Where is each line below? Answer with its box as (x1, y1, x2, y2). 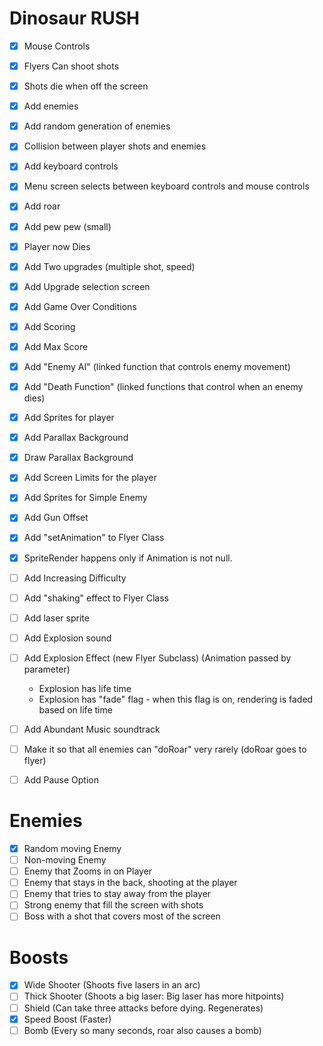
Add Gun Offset (23, 512, 89, 524)
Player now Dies (23, 240, 91, 252)
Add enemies (23, 100, 79, 112)
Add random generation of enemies (23, 120, 171, 132)
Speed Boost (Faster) (23, 1013, 112, 1025)
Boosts (9, 946, 69, 969)
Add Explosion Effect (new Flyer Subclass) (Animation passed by (23, 652, 292, 664)
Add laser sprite (23, 612, 90, 624)
